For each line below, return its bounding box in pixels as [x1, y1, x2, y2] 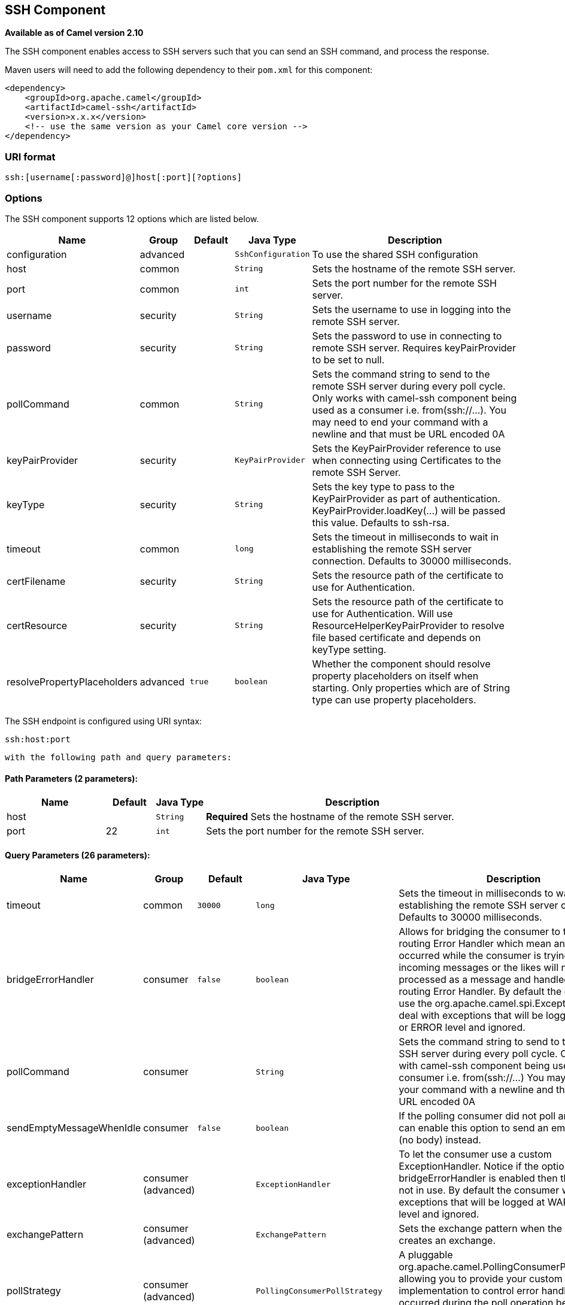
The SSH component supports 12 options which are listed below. [5, 213, 259, 224]
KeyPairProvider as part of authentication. [312, 492, 500, 505]
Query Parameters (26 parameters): [5, 849, 150, 860]
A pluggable [399, 1249, 453, 1261]
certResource [7, 619, 68, 632]
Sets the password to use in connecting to [312, 329, 502, 342]
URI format [5, 150, 56, 163]
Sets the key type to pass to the [312, 480, 455, 493]
